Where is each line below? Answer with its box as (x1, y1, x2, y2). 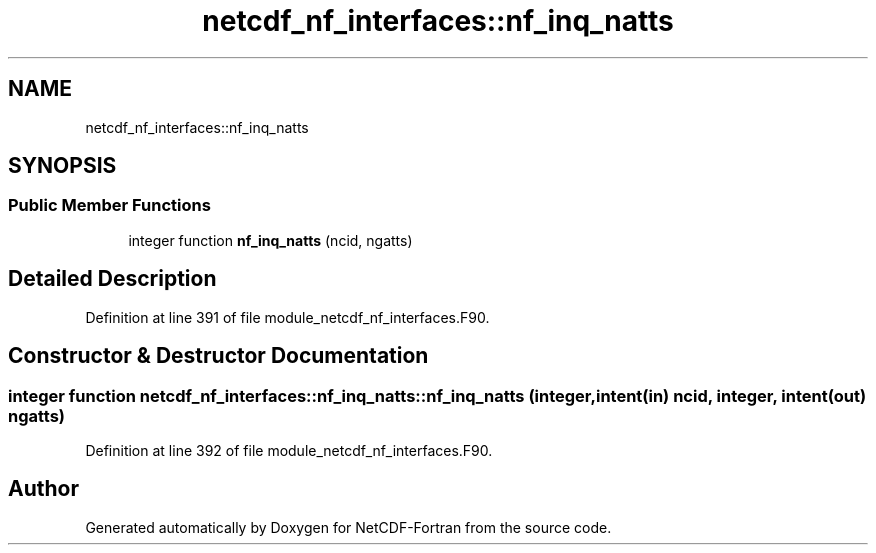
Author (8, 476, 79, 502)
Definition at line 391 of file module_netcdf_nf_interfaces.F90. (85, 308, 490, 326)
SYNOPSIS (8, 153, 117, 179)
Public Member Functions (8, 195, 211, 216)
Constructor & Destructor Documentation (8, 343, 429, 369)
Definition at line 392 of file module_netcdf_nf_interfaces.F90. (85, 441, 493, 459)
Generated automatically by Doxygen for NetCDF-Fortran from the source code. (85, 518, 612, 536)
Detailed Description (8, 266, 217, 292)
